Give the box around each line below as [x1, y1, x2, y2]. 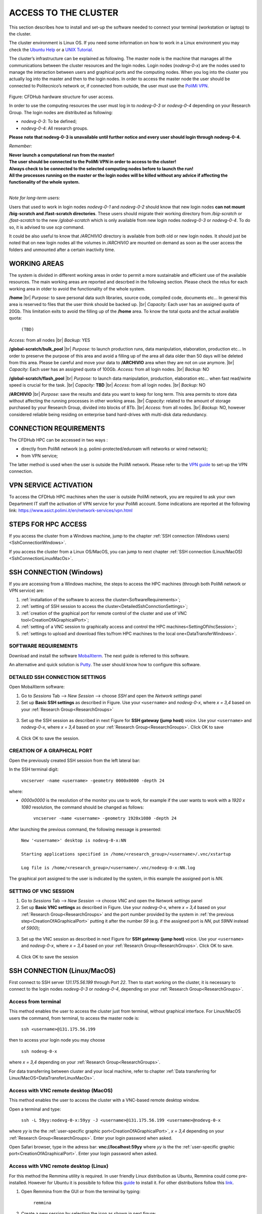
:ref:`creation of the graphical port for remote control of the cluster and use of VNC [21, 610, 187, 616]
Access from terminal [9, 998, 61, 1005]
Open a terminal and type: [9, 1106, 61, 1112]
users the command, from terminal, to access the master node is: [9, 1015, 139, 1021]
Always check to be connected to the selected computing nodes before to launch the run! [9, 166, 194, 171]
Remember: [9, 143, 33, 149]
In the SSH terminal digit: [9, 766, 59, 772]
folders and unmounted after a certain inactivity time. [9, 247, 115, 253]
